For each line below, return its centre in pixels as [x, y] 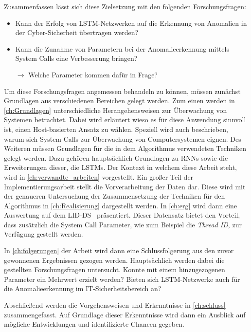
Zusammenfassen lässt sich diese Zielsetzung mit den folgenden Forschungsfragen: [125, 6]
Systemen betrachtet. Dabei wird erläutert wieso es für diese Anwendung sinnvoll [125, 120]
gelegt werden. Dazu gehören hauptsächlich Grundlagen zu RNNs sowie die [116, 157]
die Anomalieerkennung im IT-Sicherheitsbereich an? [83, 288]
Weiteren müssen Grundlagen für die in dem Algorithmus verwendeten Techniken [125, 148]
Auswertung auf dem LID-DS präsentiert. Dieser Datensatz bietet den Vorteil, [122, 215]
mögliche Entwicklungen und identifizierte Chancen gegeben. [94, 324]
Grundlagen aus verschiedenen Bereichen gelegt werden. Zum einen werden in [119, 101]
